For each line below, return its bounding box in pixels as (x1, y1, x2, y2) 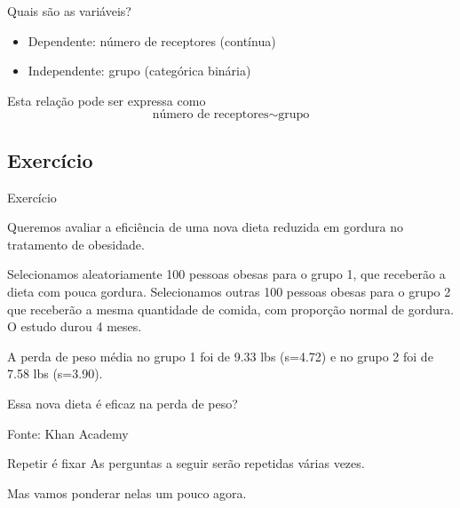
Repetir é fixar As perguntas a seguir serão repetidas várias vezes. (7, 454, 365, 472)
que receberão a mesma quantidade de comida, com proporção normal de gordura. (7, 299, 455, 318)
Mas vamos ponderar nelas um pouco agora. (7, 483, 247, 502)
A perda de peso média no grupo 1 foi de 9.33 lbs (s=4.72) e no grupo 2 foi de (7, 346, 433, 365)
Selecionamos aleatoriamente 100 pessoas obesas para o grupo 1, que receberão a (7, 265, 446, 283)
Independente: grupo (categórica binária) (28, 61, 251, 80)
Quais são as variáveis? (7, 2, 131, 20)
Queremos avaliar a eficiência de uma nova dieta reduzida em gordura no (7, 218, 403, 236)
